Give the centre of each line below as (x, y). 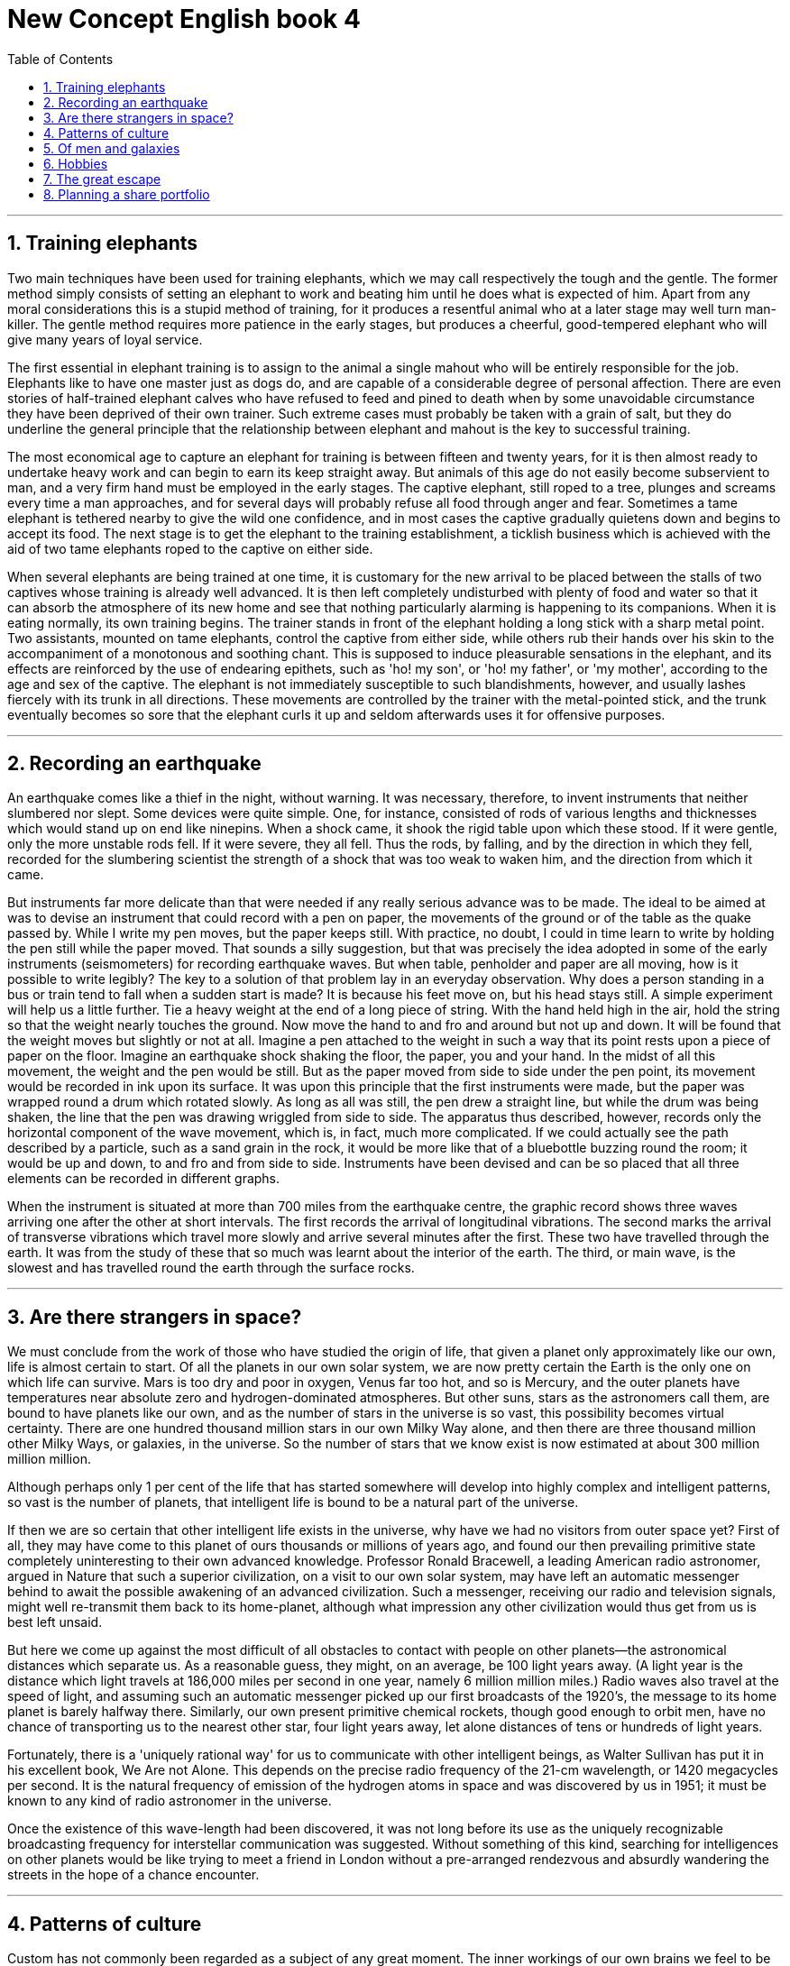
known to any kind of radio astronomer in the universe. (170, 1801)
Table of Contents (60, 59)
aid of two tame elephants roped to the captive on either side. (190, 548)
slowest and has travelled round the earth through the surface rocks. (211, 1268)
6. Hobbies (76, 163)
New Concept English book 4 (184, 19)
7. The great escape (102, 179)
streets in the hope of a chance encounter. (133, 1875)
